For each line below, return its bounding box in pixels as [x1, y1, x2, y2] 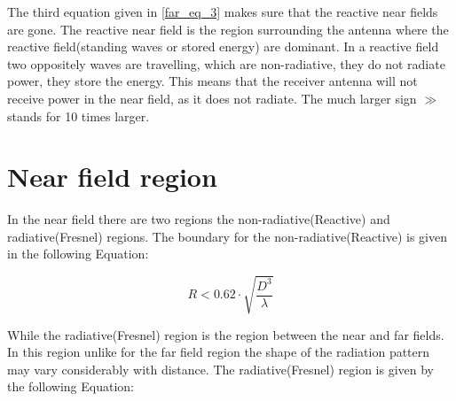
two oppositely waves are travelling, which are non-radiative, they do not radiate [7, 54, 445, 73]
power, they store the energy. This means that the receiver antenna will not [7, 72, 418, 90]
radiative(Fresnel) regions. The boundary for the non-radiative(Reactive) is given [7, 227, 447, 245]
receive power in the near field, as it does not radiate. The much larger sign [7, 89, 417, 107]
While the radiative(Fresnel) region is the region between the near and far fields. [7, 325, 444, 343]
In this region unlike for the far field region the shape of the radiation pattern [7, 343, 430, 361]
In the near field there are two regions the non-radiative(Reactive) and [7, 210, 390, 228]
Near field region [7, 158, 217, 195]
